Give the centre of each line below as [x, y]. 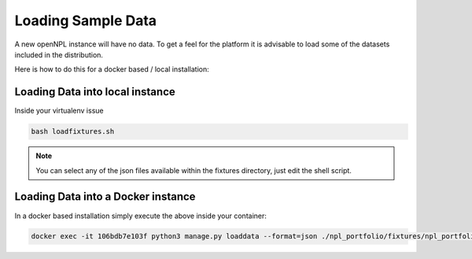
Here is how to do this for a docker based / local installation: [112, 69]
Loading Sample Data [86, 20]
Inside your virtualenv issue [59, 111]
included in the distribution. [59, 54]
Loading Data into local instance [95, 92]
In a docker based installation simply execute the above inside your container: [141, 216]
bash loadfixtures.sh [73, 131]
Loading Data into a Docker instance [105, 197]
